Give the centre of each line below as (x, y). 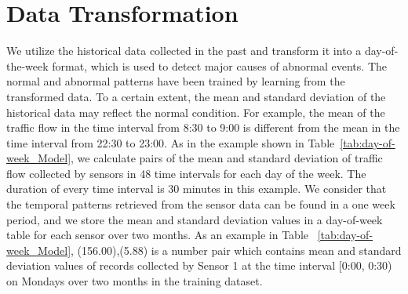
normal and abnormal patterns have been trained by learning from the (176, 81)
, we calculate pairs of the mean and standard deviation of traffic (227, 158)
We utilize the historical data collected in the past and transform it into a (184, 51)
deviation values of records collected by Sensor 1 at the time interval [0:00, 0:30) (199, 265)
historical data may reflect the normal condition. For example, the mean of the (196, 112)
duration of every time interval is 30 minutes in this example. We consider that (197, 189)
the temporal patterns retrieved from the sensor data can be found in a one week (201, 204)
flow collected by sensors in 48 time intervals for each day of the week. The (186, 173)
